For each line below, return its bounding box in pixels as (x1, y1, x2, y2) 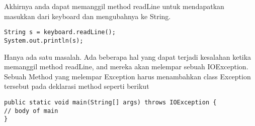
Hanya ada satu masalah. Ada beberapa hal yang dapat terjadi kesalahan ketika (4, 51, 251, 62)
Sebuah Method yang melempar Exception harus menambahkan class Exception (4, 71, 251, 81)
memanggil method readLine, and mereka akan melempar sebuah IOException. (4, 61, 248, 72)
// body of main (4, 107, 58, 114)
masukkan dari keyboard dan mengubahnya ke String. (4, 11, 171, 21)
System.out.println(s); (4, 37, 83, 44)
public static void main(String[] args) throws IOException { (4, 98, 217, 106)
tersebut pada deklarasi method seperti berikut (4, 81, 149, 91)
